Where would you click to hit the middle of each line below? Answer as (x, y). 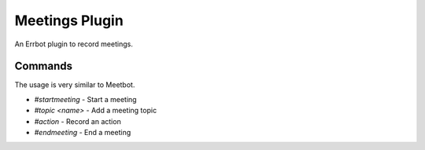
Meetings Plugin (69, 20)
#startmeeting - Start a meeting (85, 99)
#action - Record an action (78, 121)
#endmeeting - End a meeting (83, 133)
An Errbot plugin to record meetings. (74, 44)
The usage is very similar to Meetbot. (75, 85)
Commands (44, 66)
